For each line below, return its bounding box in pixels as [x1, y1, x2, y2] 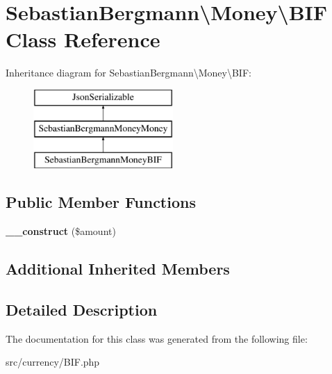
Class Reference [6, 25, 160, 54]
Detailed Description [6, 298, 158, 320]
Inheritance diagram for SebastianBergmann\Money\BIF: [6, 65, 251, 80]
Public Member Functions [6, 191, 196, 213]
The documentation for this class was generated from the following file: [6, 331, 308, 345]
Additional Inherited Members [6, 258, 230, 279]
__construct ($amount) [6, 224, 116, 238]
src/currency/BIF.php [6, 355, 100, 369]
